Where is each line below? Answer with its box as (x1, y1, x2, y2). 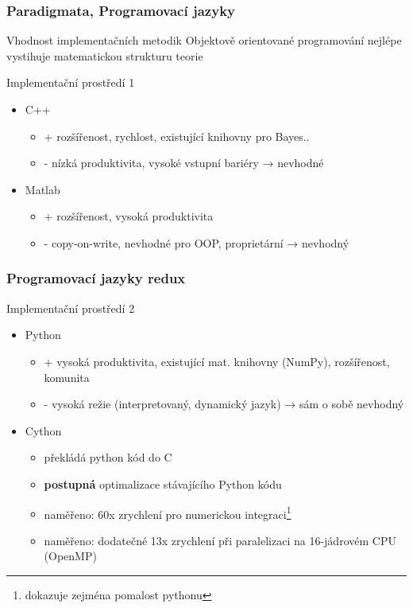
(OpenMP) (44, 548, 97, 564)
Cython (25, 422, 62, 438)
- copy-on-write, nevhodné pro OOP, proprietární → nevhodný (44, 234, 349, 251)
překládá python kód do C (44, 449, 172, 466)
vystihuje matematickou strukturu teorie (6, 47, 203, 64)
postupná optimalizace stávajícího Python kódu (44, 475, 282, 492)
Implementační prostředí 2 (6, 299, 135, 316)
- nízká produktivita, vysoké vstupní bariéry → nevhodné (44, 154, 324, 171)
